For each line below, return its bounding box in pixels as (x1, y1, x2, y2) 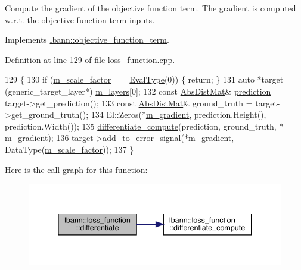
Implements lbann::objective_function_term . (5, 33, 169, 46)
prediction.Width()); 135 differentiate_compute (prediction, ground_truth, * (5, 120, 284, 132)
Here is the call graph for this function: (5, 163, 148, 175)
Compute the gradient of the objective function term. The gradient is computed (5, 2, 296, 14)
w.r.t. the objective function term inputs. (5, 13, 155, 26)
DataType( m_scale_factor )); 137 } (5, 143, 134, 155)
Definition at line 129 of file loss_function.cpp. (5, 53, 175, 65)
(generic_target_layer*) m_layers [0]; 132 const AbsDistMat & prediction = (5, 84, 280, 97)
